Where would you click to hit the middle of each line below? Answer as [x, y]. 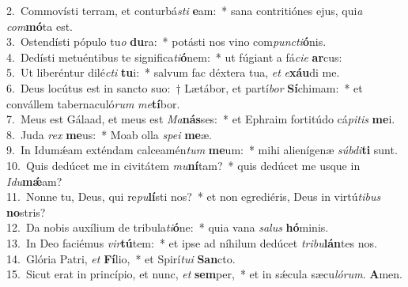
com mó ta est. [40, 26]
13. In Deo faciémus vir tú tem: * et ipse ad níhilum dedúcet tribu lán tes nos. [192, 242]
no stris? [26, 211]
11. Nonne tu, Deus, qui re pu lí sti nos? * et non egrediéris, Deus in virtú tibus [194, 196]
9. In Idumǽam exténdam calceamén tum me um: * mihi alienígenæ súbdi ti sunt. [202, 150]
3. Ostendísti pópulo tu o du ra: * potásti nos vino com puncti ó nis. [166, 42]
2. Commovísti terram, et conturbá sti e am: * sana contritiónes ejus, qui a [185, 10]
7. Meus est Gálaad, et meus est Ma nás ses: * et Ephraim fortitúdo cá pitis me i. [201, 119]
